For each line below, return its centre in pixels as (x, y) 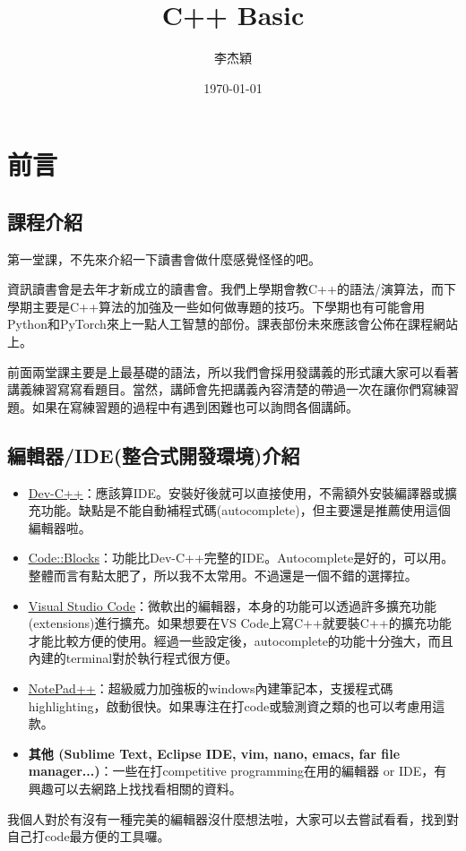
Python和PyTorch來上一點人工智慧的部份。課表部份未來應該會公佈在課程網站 (233, 324)
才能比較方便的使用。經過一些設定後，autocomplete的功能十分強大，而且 (241, 640)
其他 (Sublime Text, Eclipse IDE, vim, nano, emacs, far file (214, 753)
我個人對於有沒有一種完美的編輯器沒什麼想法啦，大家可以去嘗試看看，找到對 (233, 818)
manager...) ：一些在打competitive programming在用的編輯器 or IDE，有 (237, 771)
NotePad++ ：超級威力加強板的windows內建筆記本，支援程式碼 (211, 688)
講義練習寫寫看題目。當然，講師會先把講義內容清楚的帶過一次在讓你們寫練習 (233, 389)
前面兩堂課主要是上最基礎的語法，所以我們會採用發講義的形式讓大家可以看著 (233, 371)
